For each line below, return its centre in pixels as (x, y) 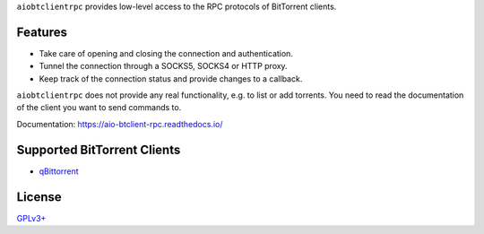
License (39, 197)
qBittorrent (59, 171)
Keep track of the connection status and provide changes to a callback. (171, 78)
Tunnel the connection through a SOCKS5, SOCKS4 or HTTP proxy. (163, 66)
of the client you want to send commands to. (99, 108)
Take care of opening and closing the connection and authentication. (166, 53)
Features (42, 32)
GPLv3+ (31, 218)
